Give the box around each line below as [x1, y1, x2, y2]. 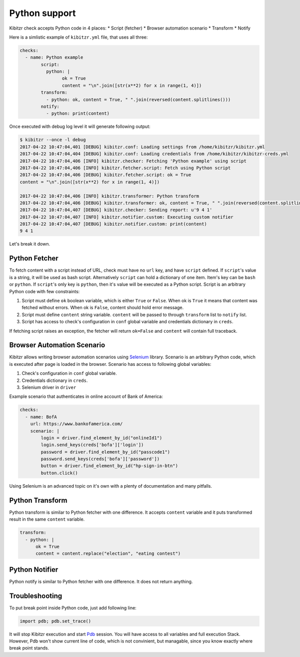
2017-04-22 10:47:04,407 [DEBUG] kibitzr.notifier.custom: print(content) [19, 221, 207, 227]
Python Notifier [9, 565, 58, 574]
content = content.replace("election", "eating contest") [35, 551, 181, 556]
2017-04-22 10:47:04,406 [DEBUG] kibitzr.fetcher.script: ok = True [19, 172, 191, 178]
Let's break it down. [9, 241, 50, 247]
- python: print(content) [45, 111, 110, 116]
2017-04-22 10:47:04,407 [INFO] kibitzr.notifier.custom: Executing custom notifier [19, 214, 233, 220]
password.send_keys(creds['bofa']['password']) [40, 456, 160, 462]
